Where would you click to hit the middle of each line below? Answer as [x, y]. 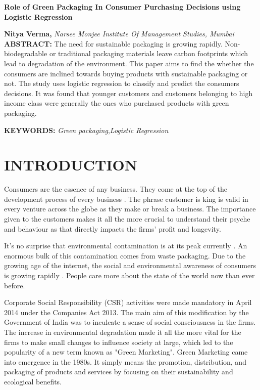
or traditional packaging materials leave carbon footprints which [149, 53]
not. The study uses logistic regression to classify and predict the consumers [122, 83]
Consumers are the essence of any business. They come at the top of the [116, 189]
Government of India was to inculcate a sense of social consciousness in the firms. [130, 322]
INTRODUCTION [71, 165]
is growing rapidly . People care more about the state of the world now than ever [129, 275]
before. [15, 285]
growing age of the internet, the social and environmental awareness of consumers [130, 265]
